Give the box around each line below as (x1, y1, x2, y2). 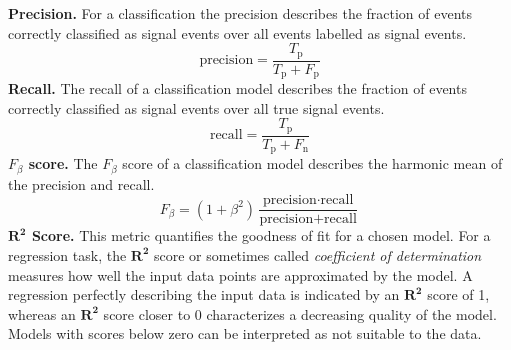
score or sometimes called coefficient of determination (153, 244, 482, 265)
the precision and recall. (8, 173, 155, 194)
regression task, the (8, 244, 127, 265)
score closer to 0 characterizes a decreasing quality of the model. (103, 303, 497, 324)
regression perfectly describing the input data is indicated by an (8, 284, 400, 305)
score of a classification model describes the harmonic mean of (122, 153, 503, 174)
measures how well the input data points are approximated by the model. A (8, 264, 473, 285)
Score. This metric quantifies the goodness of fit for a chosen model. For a (31, 225, 491, 246)
